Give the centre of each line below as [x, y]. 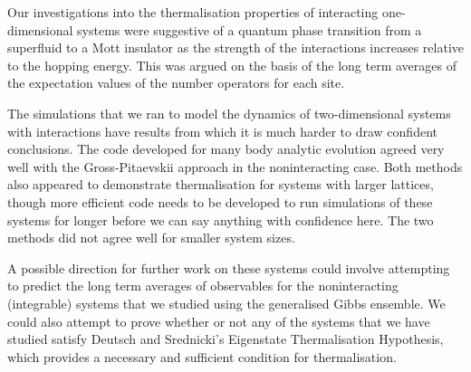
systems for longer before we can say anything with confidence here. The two [221, 219]
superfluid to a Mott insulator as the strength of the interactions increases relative [235, 48]
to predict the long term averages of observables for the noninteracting [203, 286]
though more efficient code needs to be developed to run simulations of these [220, 201]
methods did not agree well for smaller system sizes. [151, 238]
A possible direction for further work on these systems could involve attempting [229, 267]
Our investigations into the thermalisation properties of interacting [193, 12]
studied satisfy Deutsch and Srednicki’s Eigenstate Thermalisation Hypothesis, [226, 339]
